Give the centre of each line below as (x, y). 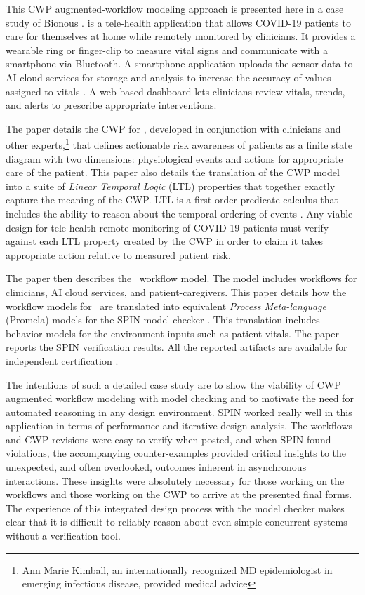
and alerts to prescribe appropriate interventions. (111, 105)
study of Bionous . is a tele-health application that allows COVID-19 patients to (178, 22)
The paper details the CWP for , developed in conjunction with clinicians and (173, 128)
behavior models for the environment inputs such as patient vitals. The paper (173, 333)
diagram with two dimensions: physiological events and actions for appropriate (174, 158)
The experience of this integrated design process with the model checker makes (175, 508)
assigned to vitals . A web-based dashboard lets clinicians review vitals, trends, (175, 91)
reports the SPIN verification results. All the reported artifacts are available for (177, 347)
